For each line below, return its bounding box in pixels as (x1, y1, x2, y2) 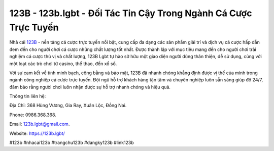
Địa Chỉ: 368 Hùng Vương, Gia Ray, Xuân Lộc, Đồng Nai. (9, 103, 127, 109)
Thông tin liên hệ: (9, 93, 46, 99)
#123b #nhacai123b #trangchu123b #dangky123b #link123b (9, 139, 134, 146)
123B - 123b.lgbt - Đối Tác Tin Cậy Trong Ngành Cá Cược (9, 8, 252, 19)
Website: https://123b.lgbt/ (9, 130, 65, 136)
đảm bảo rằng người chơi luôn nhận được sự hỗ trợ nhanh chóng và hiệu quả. (9, 84, 171, 90)
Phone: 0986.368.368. (9, 112, 57, 118)
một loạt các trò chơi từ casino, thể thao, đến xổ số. (9, 61, 117, 67)
